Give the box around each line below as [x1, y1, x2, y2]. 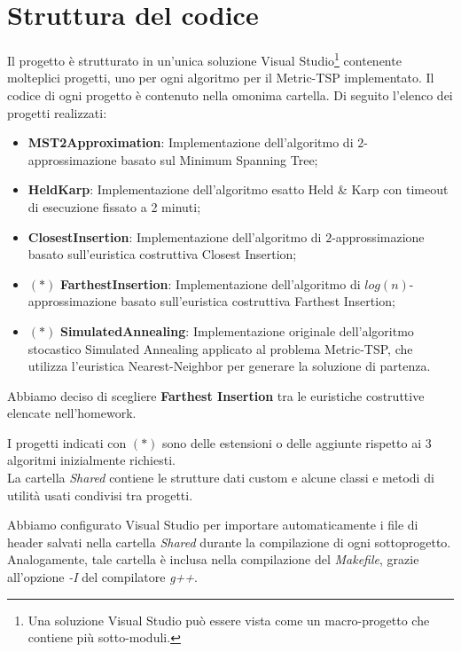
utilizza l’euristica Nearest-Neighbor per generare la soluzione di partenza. [27, 357, 431, 375]
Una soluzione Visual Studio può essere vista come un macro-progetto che [27, 610, 430, 629]
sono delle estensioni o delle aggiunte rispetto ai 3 [162, 433, 432, 452]
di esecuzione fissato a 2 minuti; [27, 197, 201, 216]
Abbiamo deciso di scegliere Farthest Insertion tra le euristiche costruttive [7, 386, 425, 405]
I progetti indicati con [7, 433, 127, 452]
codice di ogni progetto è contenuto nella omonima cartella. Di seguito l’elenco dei [7, 85, 453, 104]
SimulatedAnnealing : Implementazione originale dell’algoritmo [59, 321, 414, 340]
